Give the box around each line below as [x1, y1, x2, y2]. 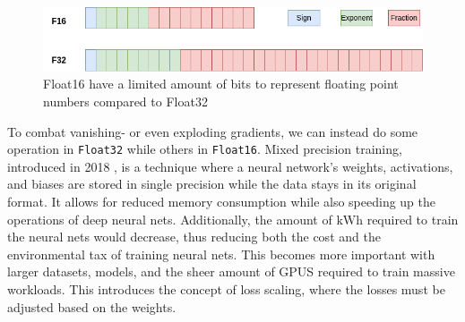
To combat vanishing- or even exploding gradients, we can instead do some [7, 122, 418, 140]
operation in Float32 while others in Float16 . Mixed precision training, [7, 140, 402, 158]
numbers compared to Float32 [43, 91, 208, 110]
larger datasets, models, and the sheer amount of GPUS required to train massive [7, 262, 455, 281]
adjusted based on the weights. [7, 297, 177, 316]
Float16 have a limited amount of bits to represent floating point [43, 74, 399, 93]
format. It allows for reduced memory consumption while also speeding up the [7, 191, 436, 210]
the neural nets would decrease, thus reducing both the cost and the [7, 227, 381, 246]
